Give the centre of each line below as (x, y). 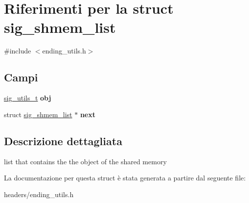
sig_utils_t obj (28, 98)
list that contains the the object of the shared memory (85, 161)
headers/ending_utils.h (39, 194)
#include (18, 51)
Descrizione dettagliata (63, 140)
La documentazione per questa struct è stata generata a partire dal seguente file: (125, 178)
